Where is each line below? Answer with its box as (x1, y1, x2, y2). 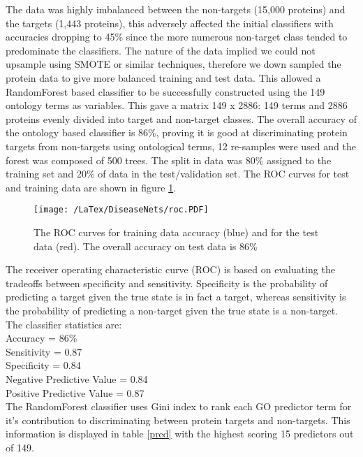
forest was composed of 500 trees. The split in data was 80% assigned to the (6, 152, 332, 167)
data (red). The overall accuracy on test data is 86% (34, 238, 258, 253)
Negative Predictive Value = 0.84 (6, 371, 148, 386)
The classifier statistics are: (6, 317, 122, 331)
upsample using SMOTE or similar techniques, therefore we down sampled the (6, 57, 341, 71)
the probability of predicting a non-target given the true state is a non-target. (6, 303, 338, 317)
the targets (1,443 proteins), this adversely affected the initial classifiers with (6, 15, 334, 30)
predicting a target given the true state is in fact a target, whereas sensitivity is (6, 289, 346, 304)
